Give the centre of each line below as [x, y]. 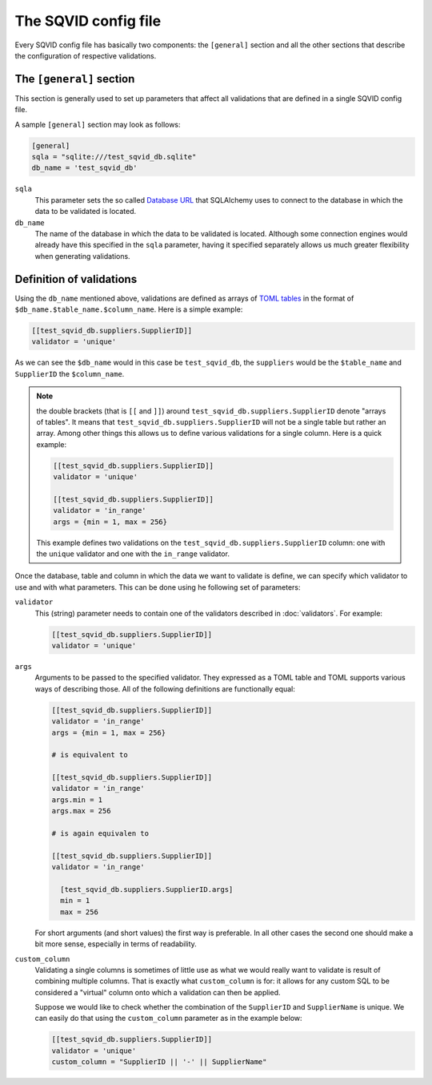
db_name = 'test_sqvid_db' [84, 168]
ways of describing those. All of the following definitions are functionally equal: [165, 688]
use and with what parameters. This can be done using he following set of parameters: [158, 587]
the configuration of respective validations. [86, 55]
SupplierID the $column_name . [70, 373]
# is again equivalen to [100, 834]
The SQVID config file [88, 21]
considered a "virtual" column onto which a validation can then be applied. [158, 992]
